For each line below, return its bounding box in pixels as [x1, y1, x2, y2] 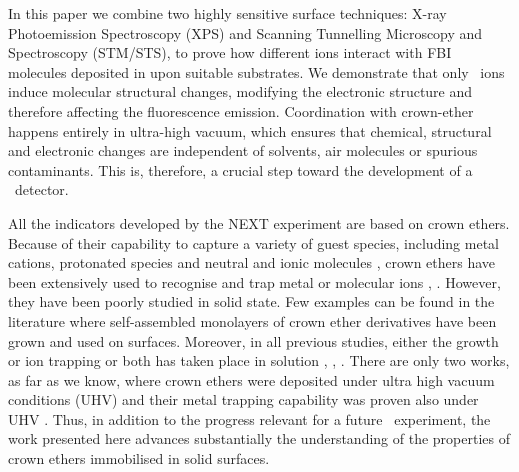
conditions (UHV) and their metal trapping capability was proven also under [8, 389, 479, 410]
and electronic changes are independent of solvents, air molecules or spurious [8, 140, 478, 161]
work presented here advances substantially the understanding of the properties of [8, 428, 510, 449]
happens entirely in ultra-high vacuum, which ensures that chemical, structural [8, 120, 492, 141]
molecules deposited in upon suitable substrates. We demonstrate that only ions [8, 61, 505, 82]
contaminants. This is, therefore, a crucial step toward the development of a [8, 159, 473, 180]
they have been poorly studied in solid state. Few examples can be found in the [8, 291, 495, 312]
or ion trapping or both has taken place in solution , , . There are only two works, [8, 350, 510, 371]
